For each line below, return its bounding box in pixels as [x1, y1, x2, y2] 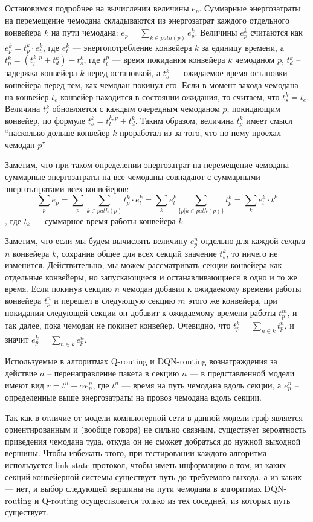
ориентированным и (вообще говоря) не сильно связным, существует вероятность [5, 423, 306, 436]
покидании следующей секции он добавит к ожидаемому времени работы [5, 306, 276, 319]
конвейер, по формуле [5, 114, 86, 126]
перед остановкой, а [87, 66, 161, 79]
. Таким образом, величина [135, 114, 234, 126]
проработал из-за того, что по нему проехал [120, 126, 281, 139]
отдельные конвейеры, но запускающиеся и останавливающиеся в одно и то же [5, 270, 297, 283]
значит [5, 332, 29, 345]
